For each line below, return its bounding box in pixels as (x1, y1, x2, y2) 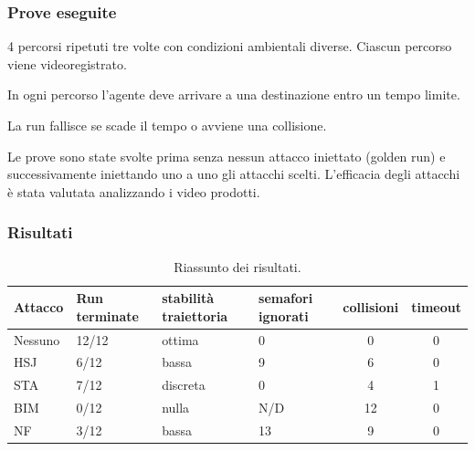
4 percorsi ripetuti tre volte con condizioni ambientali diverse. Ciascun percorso (7, 37, 452, 56)
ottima (162, 330, 199, 349)
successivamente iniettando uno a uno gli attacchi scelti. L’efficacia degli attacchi (7, 164, 460, 184)
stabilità (162, 288, 214, 308)
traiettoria (162, 306, 228, 325)
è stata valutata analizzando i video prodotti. (7, 182, 260, 201)
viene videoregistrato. (7, 54, 127, 73)
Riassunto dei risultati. (174, 257, 301, 276)
